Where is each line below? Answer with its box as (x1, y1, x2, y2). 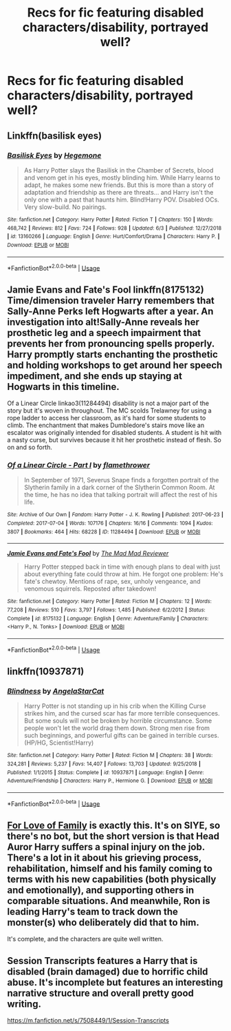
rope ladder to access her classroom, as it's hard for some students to (7, 413, 206, 422)
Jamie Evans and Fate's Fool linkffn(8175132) (7, 284, 205, 295)
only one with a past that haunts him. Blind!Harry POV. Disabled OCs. (23, 195, 220, 204)
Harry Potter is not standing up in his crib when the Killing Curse (23, 702, 206, 710)
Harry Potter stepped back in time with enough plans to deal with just (23, 562, 221, 571)
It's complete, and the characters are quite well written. (7, 935, 164, 943)
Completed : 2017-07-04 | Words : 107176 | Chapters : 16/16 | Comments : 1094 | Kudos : (7, 520, 213, 527)
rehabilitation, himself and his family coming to (7, 863, 213, 874)
